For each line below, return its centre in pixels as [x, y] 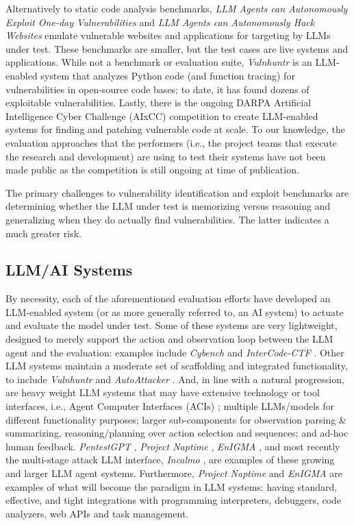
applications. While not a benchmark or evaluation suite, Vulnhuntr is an [159, 62]
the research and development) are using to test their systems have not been [166, 156]
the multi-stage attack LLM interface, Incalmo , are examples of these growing [170, 460]
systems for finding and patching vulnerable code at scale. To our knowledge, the [175, 129]
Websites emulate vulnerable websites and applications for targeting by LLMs [168, 35]
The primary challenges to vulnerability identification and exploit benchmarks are [177, 192]
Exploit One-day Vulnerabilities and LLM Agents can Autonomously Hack [160, 22]
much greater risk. [44, 233]
